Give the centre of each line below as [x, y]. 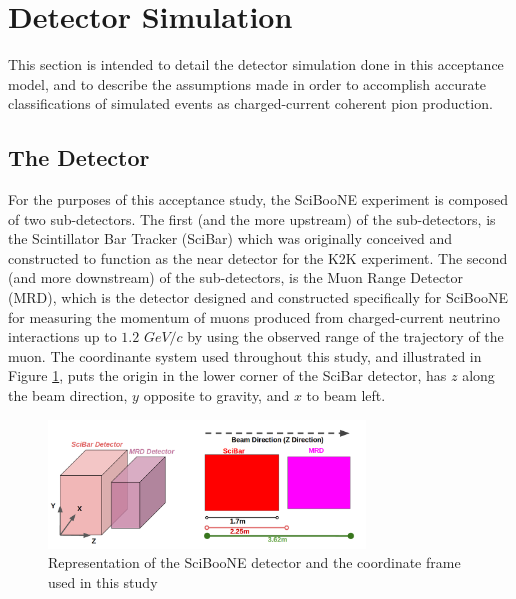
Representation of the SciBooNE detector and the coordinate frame [254, 562]
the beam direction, [68, 395]
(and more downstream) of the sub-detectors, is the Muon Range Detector [236, 277]
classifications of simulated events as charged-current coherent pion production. [250, 103]
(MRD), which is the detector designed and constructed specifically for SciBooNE [258, 297]
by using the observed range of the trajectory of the [345, 336]
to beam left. [346, 395]
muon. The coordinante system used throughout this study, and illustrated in [245, 355]
